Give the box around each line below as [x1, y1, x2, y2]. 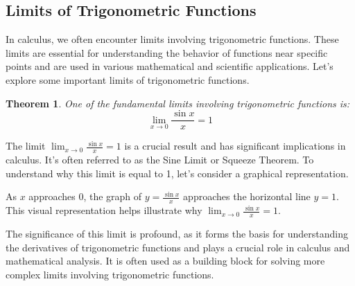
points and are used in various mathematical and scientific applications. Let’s [6, 59, 334, 73]
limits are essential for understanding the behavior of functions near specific [6, 45, 328, 60]
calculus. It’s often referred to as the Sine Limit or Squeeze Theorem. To [6, 152, 314, 167]
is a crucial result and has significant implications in [124, 138, 346, 153]
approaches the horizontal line [183, 189, 311, 204]
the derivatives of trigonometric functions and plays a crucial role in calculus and [6, 240, 350, 254]
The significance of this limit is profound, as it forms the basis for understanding [6, 226, 348, 240]
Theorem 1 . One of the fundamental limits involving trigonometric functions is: [6, 96, 350, 110]
